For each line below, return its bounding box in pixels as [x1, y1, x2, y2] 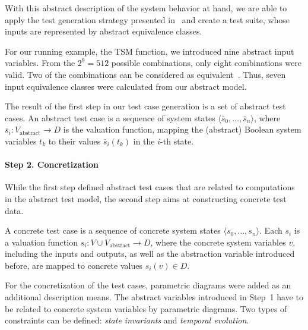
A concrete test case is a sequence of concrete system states [5, 224, 221, 237]
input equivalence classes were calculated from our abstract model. [5, 80, 247, 92]
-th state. [160, 134, 194, 147]
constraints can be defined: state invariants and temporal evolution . [5, 314, 249, 326]
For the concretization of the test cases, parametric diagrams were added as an [5, 279, 291, 291]
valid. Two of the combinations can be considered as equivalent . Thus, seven [5, 68, 286, 80]
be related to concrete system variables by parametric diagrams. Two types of [5, 302, 287, 315]
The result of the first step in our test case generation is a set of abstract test [5, 100, 286, 112]
